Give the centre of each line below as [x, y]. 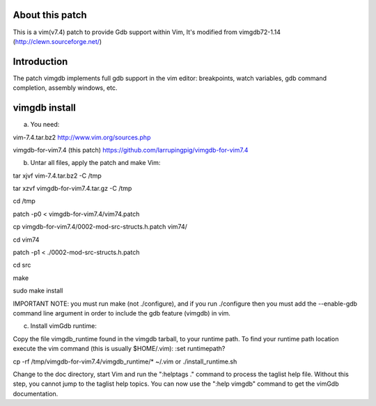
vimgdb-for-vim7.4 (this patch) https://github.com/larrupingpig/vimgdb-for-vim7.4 [131, 150]
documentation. [36, 393]
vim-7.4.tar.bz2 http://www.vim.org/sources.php [82, 137]
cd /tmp [24, 201]
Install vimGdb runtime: [63, 326]
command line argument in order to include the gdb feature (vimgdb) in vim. [122, 313]
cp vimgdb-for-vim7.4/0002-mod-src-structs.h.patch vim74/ [100, 227]
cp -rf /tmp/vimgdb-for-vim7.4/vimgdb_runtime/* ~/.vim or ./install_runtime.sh [125, 361]
